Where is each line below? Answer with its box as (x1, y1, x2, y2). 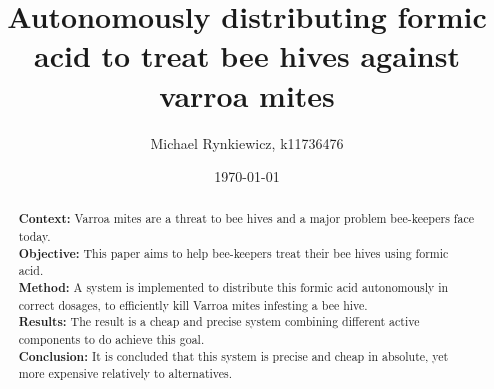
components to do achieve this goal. (18, 331, 205, 348)
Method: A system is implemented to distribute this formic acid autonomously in (18, 279, 449, 297)
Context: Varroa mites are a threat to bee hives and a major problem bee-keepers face (18, 210, 474, 228)
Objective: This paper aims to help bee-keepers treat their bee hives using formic (18, 244, 449, 262)
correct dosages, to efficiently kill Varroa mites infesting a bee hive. (18, 296, 368, 313)
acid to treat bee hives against (34, 35, 460, 76)
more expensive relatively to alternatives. (18, 365, 233, 382)
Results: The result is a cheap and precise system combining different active (18, 313, 420, 331)
